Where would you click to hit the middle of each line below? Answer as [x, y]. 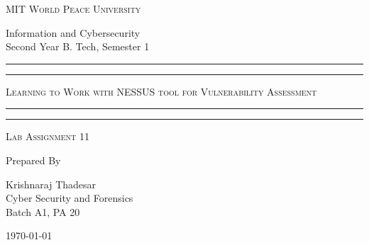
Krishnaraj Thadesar [51, 184]
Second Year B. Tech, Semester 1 [78, 46]
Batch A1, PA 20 [43, 211]
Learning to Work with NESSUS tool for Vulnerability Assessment [161, 91]
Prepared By [33, 160]
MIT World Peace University [73, 8]
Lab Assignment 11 [48, 136]
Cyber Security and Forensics [70, 198]
